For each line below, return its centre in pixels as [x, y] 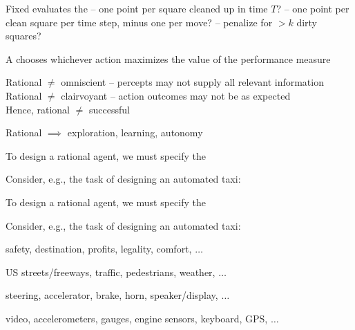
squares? [23, 36]
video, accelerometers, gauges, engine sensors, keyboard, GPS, [137, 318]
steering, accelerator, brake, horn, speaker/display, [112, 295]
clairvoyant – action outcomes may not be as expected [176, 95]
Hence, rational [38, 109]
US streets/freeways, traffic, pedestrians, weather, [111, 272]
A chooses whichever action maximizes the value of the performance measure [168, 58]
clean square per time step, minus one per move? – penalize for [139, 22]
